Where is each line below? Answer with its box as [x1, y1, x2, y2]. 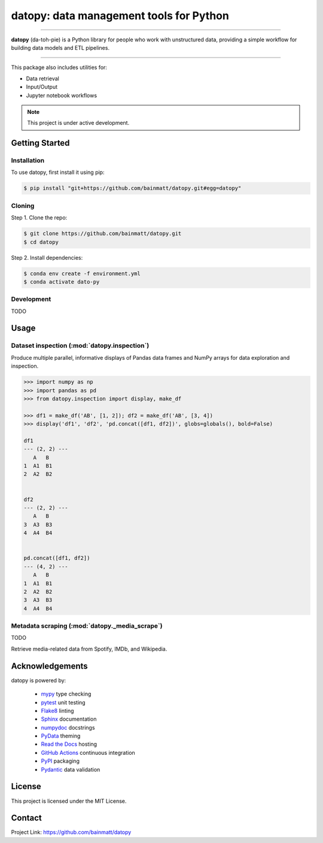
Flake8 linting [41, 707, 74, 714]
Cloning [11, 201, 35, 210]
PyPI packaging [41, 757, 80, 764]
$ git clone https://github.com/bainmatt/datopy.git [23, 230, 182, 237]
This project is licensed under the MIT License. [11, 797, 127, 805]
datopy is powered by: [11, 676, 66, 684]
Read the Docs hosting [41, 740, 97, 748]
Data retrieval [26, 75, 59, 82]
